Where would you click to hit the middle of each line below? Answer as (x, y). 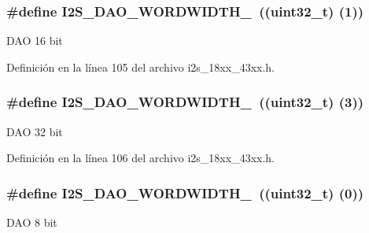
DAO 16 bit (35, 41)
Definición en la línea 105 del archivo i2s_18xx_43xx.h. (140, 67)
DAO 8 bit (32, 222)
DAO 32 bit (35, 131)
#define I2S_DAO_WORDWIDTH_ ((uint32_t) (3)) (185, 102)
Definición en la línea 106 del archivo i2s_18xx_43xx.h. (140, 158)
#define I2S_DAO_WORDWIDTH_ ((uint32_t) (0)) (185, 192)
